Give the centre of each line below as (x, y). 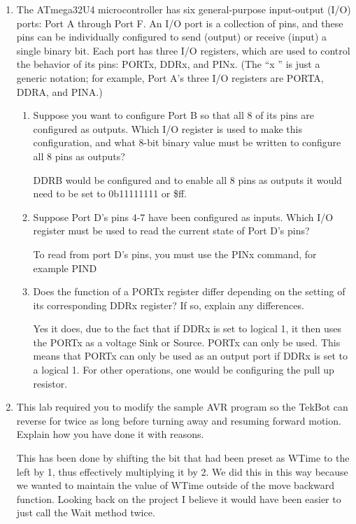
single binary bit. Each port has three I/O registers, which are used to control (183, 50)
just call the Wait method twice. (86, 512)
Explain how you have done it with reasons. (110, 434)
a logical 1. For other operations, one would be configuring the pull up (184, 370)
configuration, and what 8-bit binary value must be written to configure (187, 142)
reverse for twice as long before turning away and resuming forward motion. (179, 420)
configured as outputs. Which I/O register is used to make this (168, 128)
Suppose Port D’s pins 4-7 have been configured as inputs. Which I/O (183, 217)
